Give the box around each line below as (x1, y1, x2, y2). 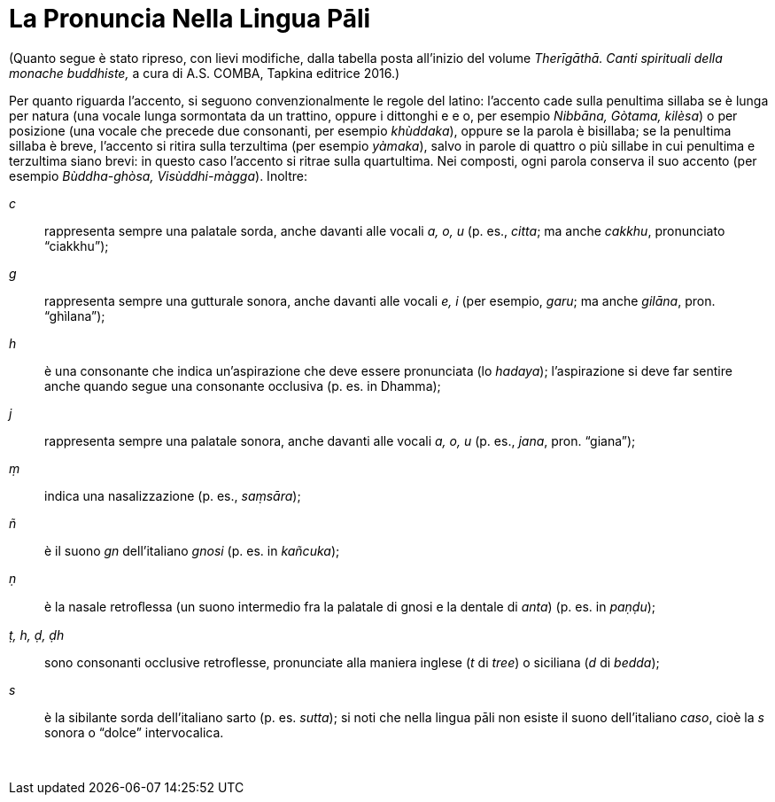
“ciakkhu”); (44, 237, 109, 253)
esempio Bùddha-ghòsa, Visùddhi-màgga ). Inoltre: (9, 167, 307, 183)
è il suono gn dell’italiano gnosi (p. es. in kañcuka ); (44, 542, 340, 558)
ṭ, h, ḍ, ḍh (9, 627, 65, 642)
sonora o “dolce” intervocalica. (44, 724, 224, 740)
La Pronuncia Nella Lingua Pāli (9, 4, 371, 34)
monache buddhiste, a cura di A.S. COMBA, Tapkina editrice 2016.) (9, 65, 400, 81)
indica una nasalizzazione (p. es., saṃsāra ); (44, 487, 301, 503)
